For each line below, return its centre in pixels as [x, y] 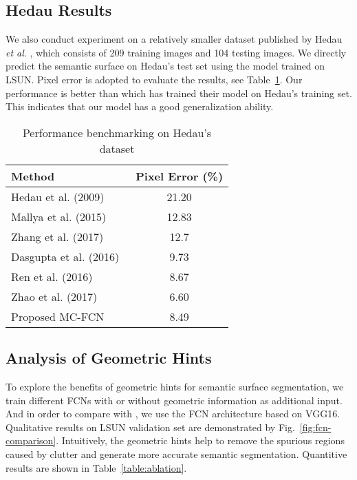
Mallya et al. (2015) [59, 216]
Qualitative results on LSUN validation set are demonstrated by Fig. [150, 427]
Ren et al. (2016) [52, 276]
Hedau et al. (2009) [58, 196]
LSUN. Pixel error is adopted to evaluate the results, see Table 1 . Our [154, 79]
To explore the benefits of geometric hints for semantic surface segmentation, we [175, 386]
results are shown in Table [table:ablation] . [96, 467]
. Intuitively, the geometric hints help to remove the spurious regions [200, 440]
